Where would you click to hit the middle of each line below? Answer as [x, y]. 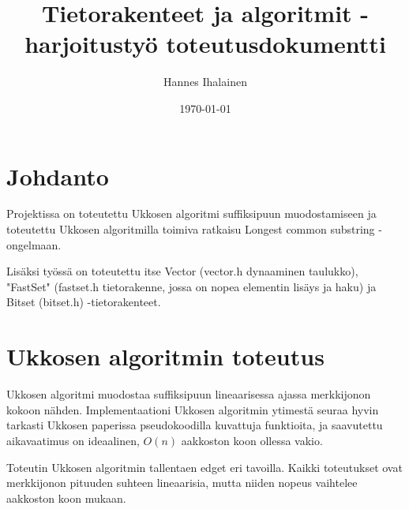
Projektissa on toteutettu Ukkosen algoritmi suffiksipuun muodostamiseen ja [191, 213]
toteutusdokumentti [276, 44]
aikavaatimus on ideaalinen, [73, 440]
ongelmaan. [34, 244]
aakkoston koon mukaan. [66, 498]
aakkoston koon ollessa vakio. [252, 440]
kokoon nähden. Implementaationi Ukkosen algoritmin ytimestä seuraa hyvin [193, 409]
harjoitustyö [91, 44]
